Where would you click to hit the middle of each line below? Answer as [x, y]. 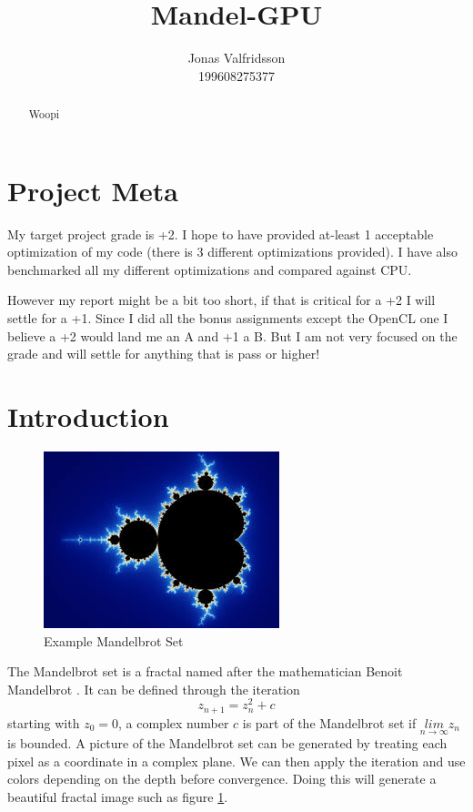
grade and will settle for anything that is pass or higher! [164, 354]
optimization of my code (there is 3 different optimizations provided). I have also [232, 252]
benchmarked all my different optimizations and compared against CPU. [210, 269]
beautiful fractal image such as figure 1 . [118, 796]
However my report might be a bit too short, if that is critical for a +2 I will [221, 300]
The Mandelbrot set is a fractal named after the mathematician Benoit [205, 671]
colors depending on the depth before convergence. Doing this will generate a [222, 779]
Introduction [88, 416]
